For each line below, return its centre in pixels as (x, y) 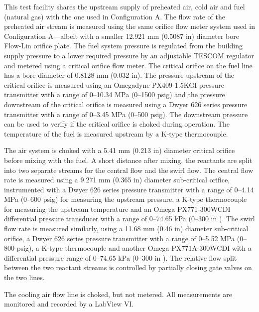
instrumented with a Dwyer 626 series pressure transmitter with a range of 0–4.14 (129, 189)
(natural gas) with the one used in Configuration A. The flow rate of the (115, 16)
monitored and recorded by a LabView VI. (69, 304)
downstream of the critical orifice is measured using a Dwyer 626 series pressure (126, 104)
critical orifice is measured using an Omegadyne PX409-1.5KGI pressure (114, 84)
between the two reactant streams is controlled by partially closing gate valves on (128, 267)
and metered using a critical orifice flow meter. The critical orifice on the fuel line (128, 65)
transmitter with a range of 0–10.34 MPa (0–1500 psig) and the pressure (115, 94)
